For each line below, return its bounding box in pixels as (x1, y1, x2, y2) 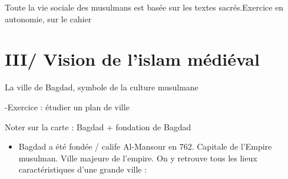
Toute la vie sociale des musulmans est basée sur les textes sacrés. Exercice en (5, 1, 284, 13)
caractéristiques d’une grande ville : (18, 163, 147, 175)
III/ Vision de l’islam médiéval (5, 47, 260, 71)
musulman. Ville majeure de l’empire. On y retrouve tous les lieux (18, 151, 257, 164)
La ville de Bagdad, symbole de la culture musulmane (5, 81, 198, 93)
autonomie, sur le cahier (5, 12, 92, 25)
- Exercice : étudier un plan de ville (5, 100, 130, 113)
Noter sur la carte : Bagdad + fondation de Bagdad (5, 120, 191, 133)
